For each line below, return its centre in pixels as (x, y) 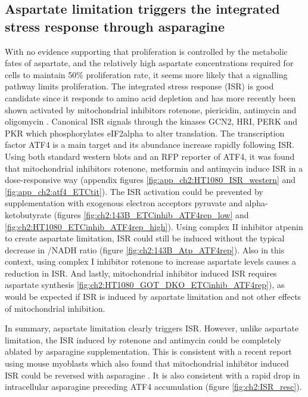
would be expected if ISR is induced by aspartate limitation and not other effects (153, 297)
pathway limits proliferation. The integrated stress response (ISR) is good (139, 86)
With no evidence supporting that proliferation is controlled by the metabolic (146, 51)
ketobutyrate (28, 214)
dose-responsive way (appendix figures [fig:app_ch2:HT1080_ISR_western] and (150, 180)
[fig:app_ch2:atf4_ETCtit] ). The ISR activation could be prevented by (134, 191)
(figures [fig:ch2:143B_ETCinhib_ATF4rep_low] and (151, 214)
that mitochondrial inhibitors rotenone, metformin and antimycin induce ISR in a (154, 168)
